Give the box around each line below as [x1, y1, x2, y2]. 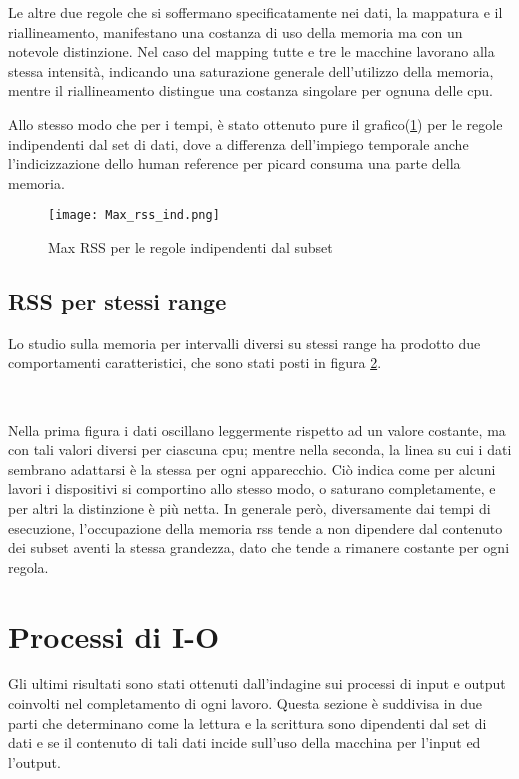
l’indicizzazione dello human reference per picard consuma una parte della [8, 153, 461, 174]
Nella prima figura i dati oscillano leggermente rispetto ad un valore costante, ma [8, 419, 506, 440]
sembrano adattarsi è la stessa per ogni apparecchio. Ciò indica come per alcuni [8, 458, 496, 479]
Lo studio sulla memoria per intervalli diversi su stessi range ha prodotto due [8, 332, 481, 353]
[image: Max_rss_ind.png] [48, 208, 220, 223]
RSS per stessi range [8, 285, 227, 316]
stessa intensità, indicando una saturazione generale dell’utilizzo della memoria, [8, 60, 494, 81]
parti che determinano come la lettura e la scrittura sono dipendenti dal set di [8, 712, 487, 733]
